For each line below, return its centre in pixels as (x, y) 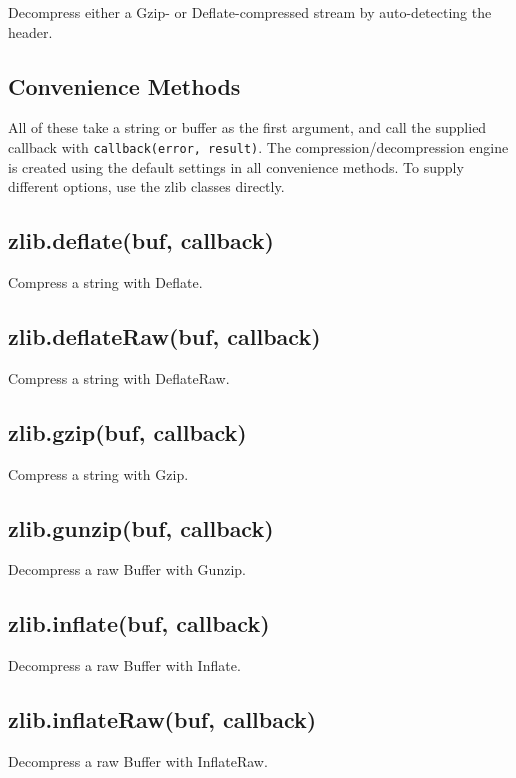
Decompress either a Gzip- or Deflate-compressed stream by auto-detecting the (250, 12)
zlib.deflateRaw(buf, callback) (164, 336)
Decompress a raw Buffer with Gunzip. (127, 569)
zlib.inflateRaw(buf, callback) (162, 719)
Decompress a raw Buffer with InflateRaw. (138, 761)
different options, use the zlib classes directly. (146, 186)
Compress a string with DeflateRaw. (119, 377)
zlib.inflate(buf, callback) (139, 623)
